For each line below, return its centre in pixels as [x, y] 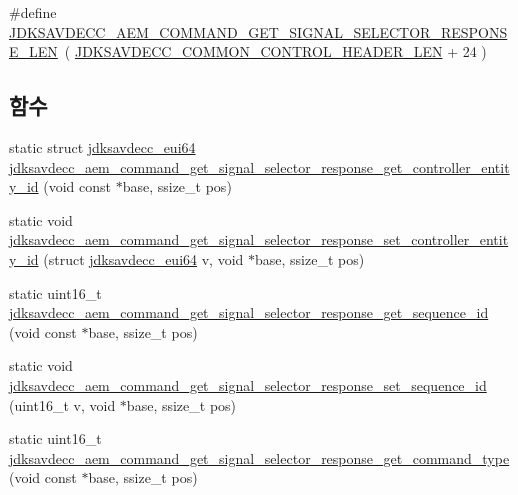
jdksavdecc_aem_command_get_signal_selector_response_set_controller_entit [259, 239]
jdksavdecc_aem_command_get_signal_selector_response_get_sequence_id [249, 312]
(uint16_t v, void [62, 404]
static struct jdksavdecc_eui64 [102, 146]
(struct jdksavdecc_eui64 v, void [143, 258]
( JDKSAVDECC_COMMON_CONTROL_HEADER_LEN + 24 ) [275, 51]
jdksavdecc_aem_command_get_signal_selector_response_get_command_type [259, 457]
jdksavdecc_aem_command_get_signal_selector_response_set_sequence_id [248, 384]
